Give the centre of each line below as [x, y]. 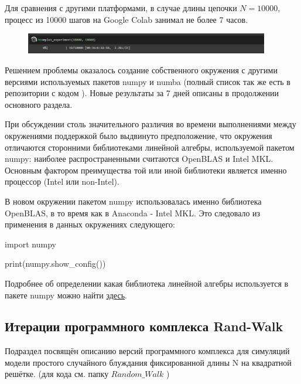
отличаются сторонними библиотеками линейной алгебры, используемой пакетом [150, 147]
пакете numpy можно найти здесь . [66, 295]
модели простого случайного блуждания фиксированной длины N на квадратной [148, 362]
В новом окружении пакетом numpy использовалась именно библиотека [133, 201]
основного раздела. [39, 104]
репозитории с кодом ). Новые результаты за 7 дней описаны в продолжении [142, 93]
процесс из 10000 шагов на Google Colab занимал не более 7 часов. [126, 19]
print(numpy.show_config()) [55, 264]
